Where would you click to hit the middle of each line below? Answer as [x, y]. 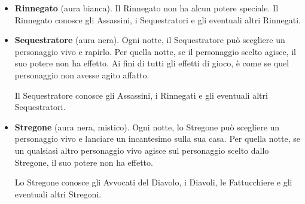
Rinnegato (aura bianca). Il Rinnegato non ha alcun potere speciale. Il [147, 8]
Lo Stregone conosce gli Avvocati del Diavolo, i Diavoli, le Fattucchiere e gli [153, 182]
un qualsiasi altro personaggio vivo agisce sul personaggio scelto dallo [142, 150]
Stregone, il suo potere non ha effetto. [84, 162]
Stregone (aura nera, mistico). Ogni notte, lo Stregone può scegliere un [147, 127]
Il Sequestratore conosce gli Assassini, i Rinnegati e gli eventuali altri [141, 95]
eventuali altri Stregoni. [58, 194]
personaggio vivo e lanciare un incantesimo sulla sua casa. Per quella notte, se [157, 138]
